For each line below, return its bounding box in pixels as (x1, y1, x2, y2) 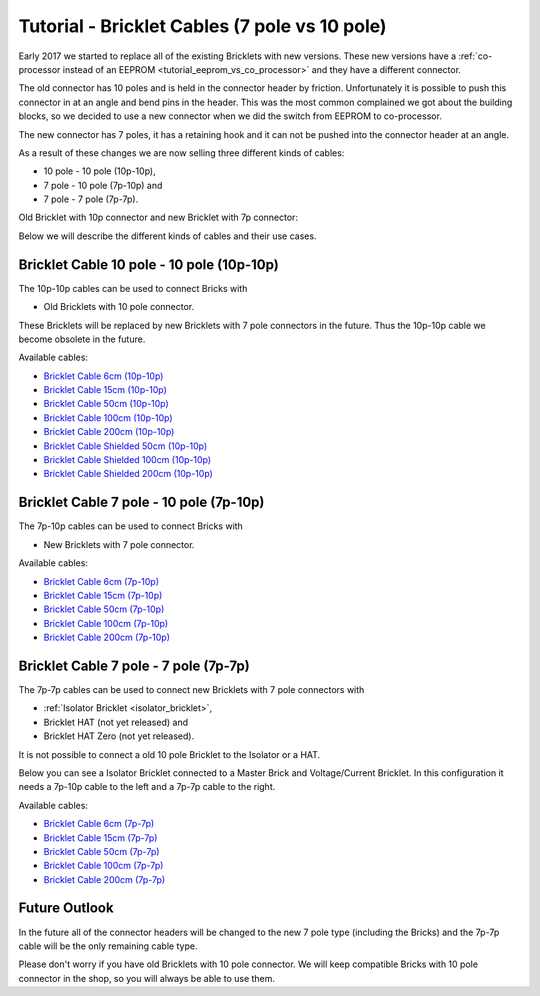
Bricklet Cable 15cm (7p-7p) (43, 831, 158, 844)
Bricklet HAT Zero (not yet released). (43, 730, 195, 742)
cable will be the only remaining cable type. (18, 940, 198, 952)
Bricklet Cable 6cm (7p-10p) (43, 575, 160, 587)
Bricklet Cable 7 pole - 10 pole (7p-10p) (18, 494, 265, 511)
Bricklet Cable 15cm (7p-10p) (43, 589, 163, 601)
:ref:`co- (458, 50, 493, 62)
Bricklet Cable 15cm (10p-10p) (43, 384, 167, 396)
